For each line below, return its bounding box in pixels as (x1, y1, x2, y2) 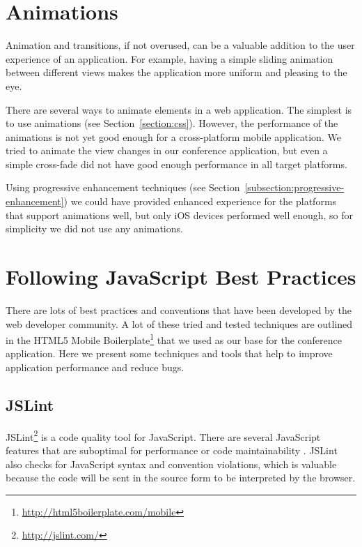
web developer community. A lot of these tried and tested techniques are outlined (6, 316, 353, 331)
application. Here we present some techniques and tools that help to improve (6, 346, 333, 361)
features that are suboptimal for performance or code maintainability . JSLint (6, 443, 338, 458)
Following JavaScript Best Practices (6, 262, 356, 291)
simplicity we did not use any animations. (6, 221, 183, 236)
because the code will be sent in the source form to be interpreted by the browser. (6, 470, 356, 485)
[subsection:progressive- (244, 180, 345, 195)
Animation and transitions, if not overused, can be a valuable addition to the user (6, 38, 355, 52)
